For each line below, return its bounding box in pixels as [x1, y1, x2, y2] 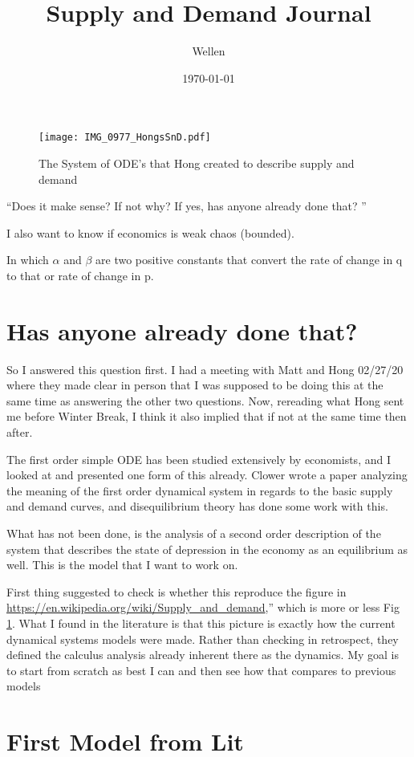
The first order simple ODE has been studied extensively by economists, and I [6, 450, 391, 467]
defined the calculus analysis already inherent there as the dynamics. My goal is [6, 646, 400, 663]
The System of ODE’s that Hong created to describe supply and [39, 154, 355, 171]
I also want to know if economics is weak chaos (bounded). [6, 224, 294, 241]
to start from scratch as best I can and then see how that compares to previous [6, 661, 396, 678]
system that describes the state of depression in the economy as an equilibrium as [6, 540, 408, 557]
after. [6, 424, 33, 441]
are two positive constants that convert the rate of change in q [95, 251, 403, 268]
